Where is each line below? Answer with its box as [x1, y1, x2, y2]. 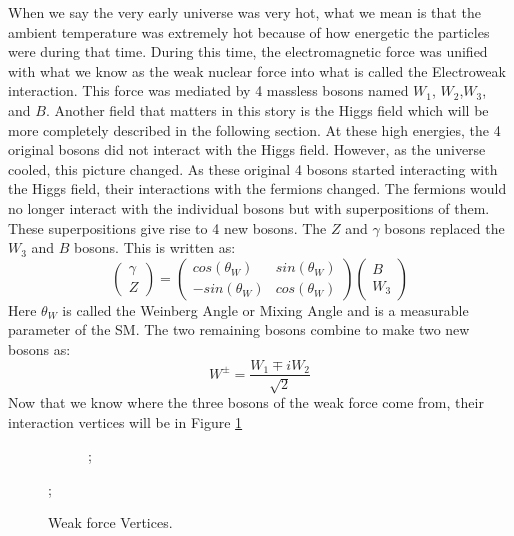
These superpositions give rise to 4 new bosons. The [8, 217, 327, 238]
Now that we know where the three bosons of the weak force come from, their [8, 391, 484, 412]
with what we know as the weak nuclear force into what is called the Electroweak [8, 60, 506, 81]
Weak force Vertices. [48, 512, 173, 533]
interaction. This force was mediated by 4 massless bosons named [8, 80, 409, 101]
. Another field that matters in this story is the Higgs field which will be [45, 99, 489, 120]
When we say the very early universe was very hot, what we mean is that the [8, 2, 481, 22]
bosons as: [8, 338, 71, 359]
